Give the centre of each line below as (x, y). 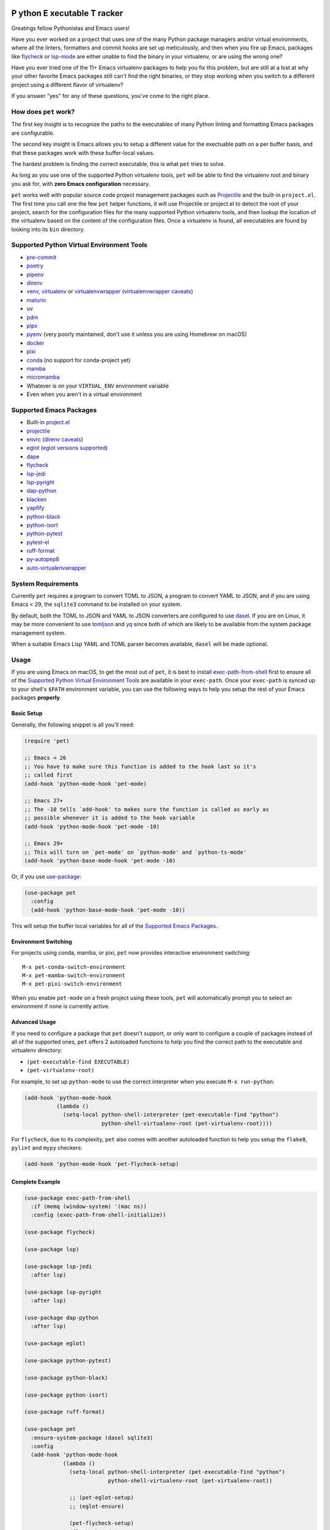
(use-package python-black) (66, 1378)
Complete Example (36, 1182)
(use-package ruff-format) (64, 1412)
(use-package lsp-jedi (58, 1266)
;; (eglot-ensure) (97, 1506)
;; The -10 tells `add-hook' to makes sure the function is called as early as (147, 809)
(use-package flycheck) (60, 1232)
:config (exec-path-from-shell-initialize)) (98, 1215)
